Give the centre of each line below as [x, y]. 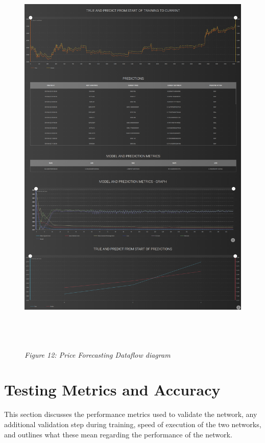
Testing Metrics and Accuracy [112, 390]
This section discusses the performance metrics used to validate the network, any [131, 414]
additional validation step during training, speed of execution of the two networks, [133, 424]
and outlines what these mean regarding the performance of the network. [118, 434]
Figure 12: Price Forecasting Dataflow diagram [98, 354]
